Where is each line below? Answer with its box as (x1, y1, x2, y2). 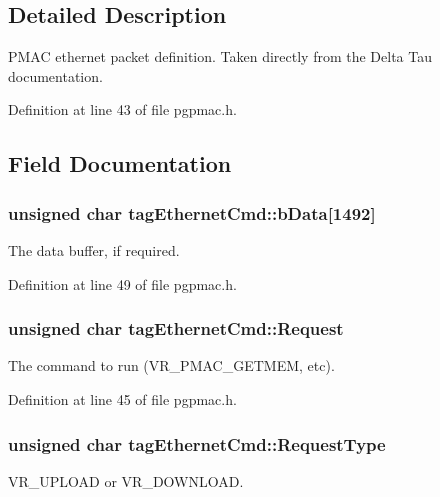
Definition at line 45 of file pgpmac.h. (8, 388, 237, 409)
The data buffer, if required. (8, 239, 180, 260)
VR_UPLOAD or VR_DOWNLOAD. (8, 470, 244, 491)
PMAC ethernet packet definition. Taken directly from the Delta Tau (8, 46, 433, 67)
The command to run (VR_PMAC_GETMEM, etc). (8, 355, 335, 376)
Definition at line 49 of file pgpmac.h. (8, 273, 237, 294)
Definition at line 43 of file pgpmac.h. (8, 99, 237, 120)
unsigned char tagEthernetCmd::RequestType (8, 431, 386, 456)
